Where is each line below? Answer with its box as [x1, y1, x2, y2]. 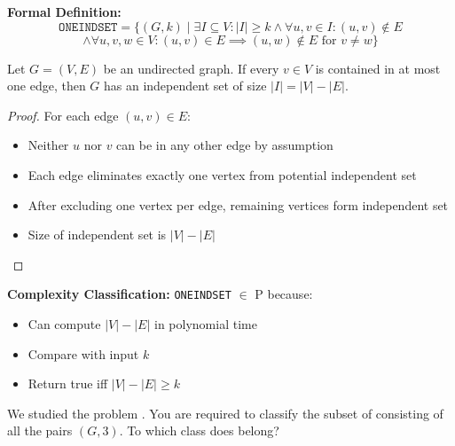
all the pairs [7, 421, 73, 440]
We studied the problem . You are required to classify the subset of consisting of [7, 403, 443, 422]
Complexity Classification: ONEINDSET [7, 285, 231, 303]
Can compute [27, 315, 101, 333]
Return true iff [27, 374, 108, 393]
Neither [27, 136, 69, 154]
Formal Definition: [7, 3, 122, 20]
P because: [255, 285, 313, 303]
